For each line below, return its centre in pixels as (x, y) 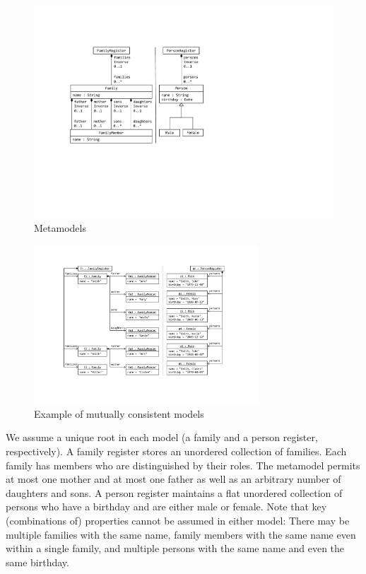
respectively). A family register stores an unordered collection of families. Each (176, 451)
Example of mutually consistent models (119, 413)
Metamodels (60, 227)
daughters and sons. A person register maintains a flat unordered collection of (174, 492)
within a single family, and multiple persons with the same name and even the (175, 548)
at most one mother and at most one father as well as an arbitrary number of (173, 479)
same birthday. (37, 562)
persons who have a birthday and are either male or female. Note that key (166, 506)
